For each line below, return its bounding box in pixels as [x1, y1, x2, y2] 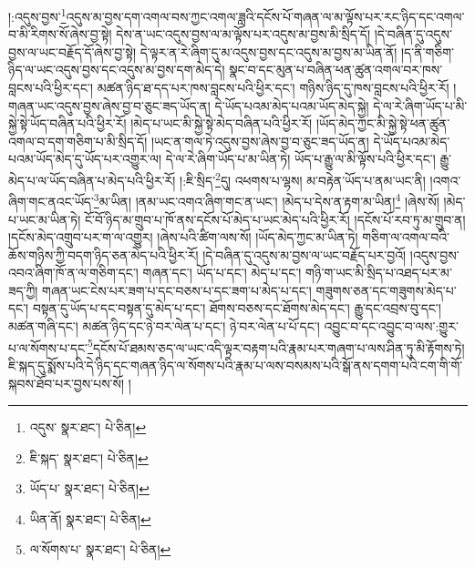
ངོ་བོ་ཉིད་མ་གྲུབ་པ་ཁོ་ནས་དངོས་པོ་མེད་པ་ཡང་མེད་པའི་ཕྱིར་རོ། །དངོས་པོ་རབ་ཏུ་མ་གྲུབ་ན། [84, 209, 466, 228]
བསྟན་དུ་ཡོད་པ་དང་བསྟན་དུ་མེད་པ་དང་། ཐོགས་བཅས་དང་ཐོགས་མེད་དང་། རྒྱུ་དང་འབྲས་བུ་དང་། [32, 299, 441, 318]
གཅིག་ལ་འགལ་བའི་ [362, 228, 449, 247]
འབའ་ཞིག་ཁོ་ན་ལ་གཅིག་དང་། [8, 263, 139, 282]
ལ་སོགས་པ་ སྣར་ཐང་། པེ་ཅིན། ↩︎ [29, 540, 171, 559]
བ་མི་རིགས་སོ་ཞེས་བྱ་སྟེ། [8, 25, 112, 44]
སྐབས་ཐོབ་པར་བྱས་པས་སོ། [8, 373, 125, 392]
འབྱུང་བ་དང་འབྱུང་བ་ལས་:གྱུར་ [324, 317, 459, 336]
